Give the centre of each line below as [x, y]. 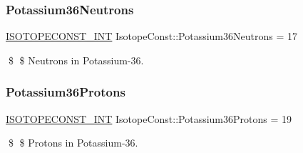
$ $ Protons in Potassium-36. [73, 143]
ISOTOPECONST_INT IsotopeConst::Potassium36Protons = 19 [149, 118]
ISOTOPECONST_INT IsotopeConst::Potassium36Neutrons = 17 [151, 36]
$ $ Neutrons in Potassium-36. [76, 60]
